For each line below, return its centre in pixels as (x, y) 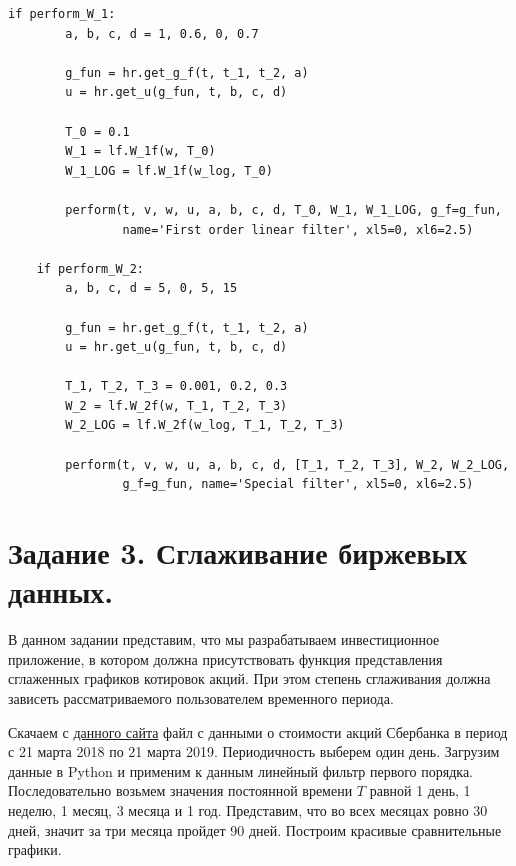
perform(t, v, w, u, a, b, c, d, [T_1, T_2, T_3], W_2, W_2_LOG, (287, 464)
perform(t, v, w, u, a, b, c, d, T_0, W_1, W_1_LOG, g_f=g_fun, (283, 209)
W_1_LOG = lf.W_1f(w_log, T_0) (169, 170)
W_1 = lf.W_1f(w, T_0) (140, 151)
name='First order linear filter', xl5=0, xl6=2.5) (298, 229)
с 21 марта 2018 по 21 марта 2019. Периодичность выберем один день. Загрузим (254, 751)
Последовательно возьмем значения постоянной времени (180, 790)
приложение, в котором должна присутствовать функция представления (225, 658)
